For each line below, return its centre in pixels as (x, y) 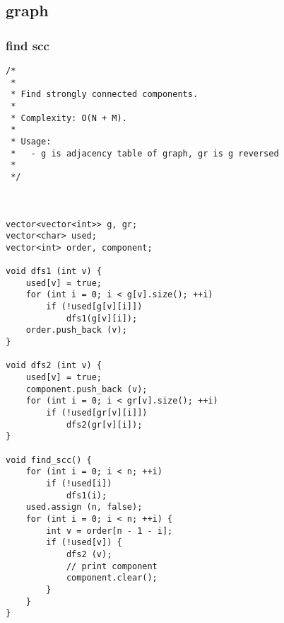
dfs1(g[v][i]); (102, 318)
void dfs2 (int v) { (54, 366)
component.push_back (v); (87, 389)
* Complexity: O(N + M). (69, 118)
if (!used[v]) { (84, 543)
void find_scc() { (49, 460)
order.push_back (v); (76, 330)
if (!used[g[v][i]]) (94, 307)
